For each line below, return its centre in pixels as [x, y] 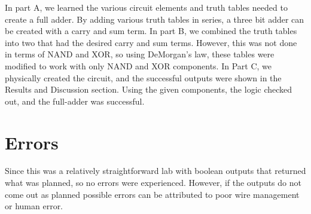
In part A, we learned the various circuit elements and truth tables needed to [146, 7]
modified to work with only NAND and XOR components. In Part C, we [138, 65]
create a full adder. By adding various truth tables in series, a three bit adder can [155, 19]
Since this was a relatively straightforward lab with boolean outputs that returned [155, 171]
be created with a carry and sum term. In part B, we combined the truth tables [151, 31]
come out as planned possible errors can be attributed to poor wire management [152, 194]
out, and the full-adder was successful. [75, 101]
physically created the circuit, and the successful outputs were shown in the [143, 77]
